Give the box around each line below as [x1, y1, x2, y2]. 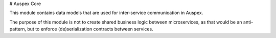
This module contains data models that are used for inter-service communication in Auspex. [9, 10, 203, 16]
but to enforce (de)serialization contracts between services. [27, 26, 153, 32]
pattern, [9, 26, 27, 32]
